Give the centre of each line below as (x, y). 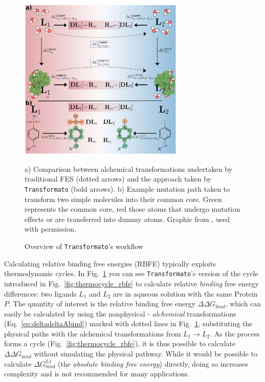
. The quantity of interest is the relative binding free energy (102, 304)
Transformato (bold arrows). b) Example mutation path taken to (127, 188)
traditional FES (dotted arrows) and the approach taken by (118, 179)
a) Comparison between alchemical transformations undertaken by (128, 168)
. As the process (235, 333)
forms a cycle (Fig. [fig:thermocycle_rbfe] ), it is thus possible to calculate (120, 343)
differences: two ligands (40, 293)
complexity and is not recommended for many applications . (97, 374)
